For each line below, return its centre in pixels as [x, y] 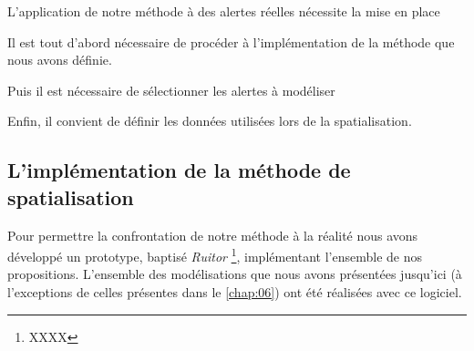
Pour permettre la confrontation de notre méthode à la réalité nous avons [213, 235]
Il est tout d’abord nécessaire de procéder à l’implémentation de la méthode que [231, 41]
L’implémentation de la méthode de [179, 170]
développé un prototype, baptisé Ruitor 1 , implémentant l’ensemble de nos [215, 255]
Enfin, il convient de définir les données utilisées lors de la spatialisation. [210, 121]
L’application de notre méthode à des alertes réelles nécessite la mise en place [224, 11]
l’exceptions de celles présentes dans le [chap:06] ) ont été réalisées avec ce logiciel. [235, 292]
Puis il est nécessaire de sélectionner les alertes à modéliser [171, 90]
